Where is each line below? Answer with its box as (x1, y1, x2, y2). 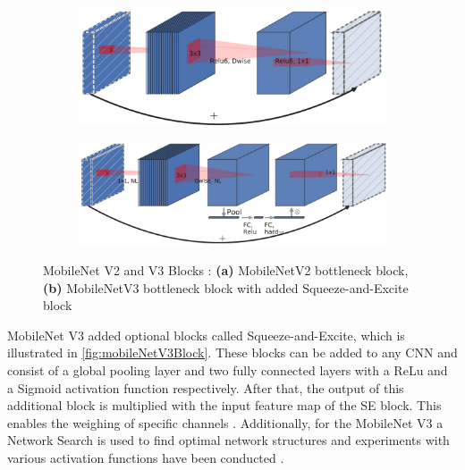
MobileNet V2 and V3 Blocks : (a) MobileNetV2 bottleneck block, (43, 261, 409, 280)
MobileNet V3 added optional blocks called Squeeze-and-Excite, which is (7, 325, 405, 344)
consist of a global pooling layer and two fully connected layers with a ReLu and (7, 361, 448, 380)
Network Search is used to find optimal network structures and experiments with (7, 431, 450, 449)
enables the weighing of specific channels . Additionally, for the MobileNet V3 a (7, 413, 444, 432)
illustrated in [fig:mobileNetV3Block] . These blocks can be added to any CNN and (7, 343, 458, 362)
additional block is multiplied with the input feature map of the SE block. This (7, 396, 442, 415)
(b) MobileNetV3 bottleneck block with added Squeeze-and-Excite (43, 278, 409, 297)
